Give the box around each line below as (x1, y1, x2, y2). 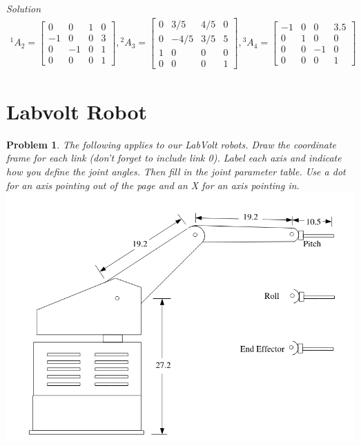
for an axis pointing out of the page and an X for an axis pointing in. (6, 177, 300, 192)
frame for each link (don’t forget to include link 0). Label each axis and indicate (6, 151, 342, 165)
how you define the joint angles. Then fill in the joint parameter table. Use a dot (6, 164, 346, 179)
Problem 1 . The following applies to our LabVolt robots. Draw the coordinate (6, 137, 337, 151)
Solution (6, 1, 41, 15)
